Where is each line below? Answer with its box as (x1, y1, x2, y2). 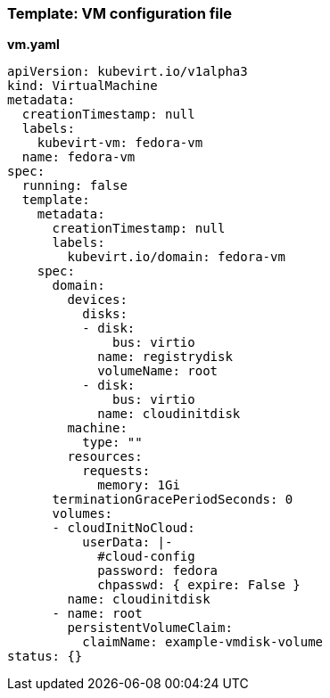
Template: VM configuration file (7, 4, 232, 22)
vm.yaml (7, 37, 60, 53)
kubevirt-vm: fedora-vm (37, 135, 203, 151)
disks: (82, 307, 128, 322)
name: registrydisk (97, 349, 233, 365)
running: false (21, 178, 128, 193)
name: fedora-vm (21, 150, 136, 165)
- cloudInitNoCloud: (52, 521, 195, 536)
